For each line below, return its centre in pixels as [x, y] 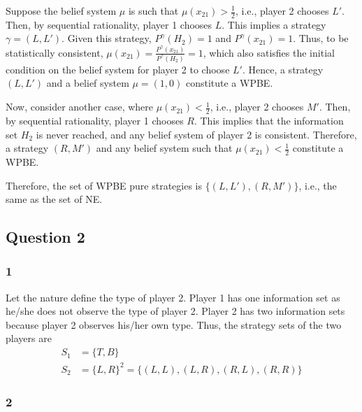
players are [29, 338]
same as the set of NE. [54, 199]
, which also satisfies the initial [269, 52]
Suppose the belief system [61, 10]
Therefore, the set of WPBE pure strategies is [104, 185]
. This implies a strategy [274, 24]
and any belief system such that [164, 148]
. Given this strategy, [107, 38]
